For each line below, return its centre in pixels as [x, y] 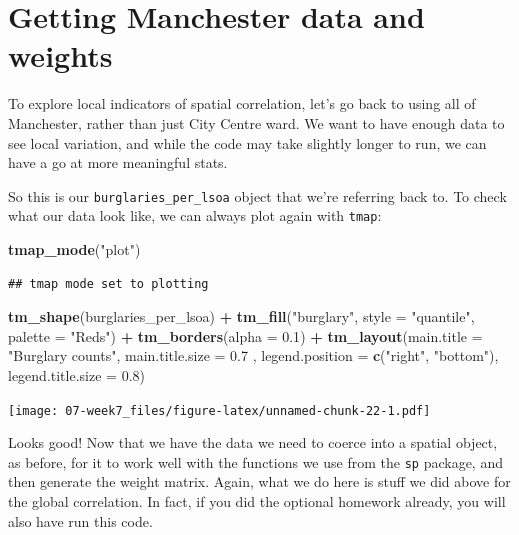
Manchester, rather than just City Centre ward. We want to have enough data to [256, 122]
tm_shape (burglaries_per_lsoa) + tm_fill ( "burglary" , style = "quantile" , [241, 316]
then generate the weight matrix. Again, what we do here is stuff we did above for [259, 481]
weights [60, 55]
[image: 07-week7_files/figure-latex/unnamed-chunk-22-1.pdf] [219, 410]
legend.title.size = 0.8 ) [76, 374]
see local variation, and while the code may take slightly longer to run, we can [247, 142]
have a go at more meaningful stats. [118, 162]
